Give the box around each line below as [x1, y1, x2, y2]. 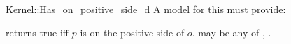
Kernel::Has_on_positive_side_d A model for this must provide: [6, 2, 286, 16]
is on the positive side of [80, 25, 185, 39]
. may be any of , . [192, 25, 271, 39]
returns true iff [6, 25, 69, 39]
